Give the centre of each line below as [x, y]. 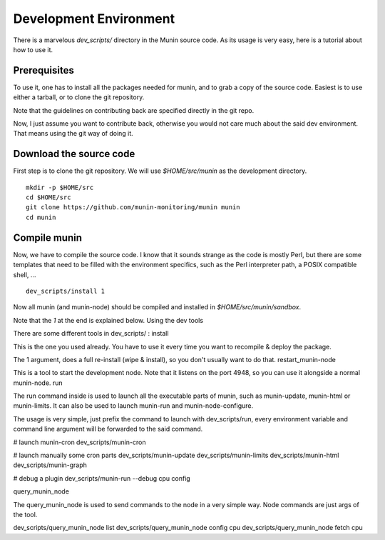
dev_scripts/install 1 [66, 291]
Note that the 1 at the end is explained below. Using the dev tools [108, 320]
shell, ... [25, 274]
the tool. [25, 514]
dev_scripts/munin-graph [50, 465]
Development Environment [94, 19]
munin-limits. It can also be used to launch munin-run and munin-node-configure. [133, 406]
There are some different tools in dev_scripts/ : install [91, 334]
